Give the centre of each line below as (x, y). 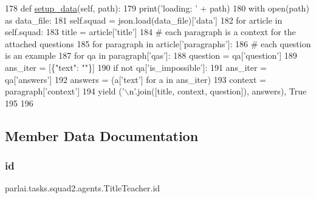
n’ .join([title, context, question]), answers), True (218, 91)
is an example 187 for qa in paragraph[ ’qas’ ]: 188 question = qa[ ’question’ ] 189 (151, 55)
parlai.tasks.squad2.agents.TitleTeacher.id (83, 188)
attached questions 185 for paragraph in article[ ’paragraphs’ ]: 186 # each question (158, 43)
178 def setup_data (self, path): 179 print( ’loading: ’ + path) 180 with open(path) (157, 8)
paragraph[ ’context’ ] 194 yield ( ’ (65, 91)
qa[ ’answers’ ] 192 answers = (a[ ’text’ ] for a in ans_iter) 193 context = (136, 79)
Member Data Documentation (102, 135)
